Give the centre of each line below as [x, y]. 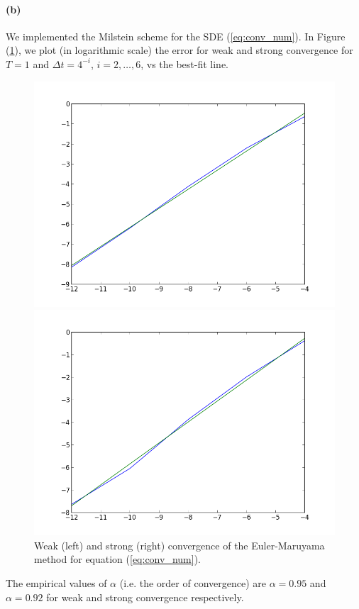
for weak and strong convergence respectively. [145, 597]
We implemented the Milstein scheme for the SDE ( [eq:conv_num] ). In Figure [176, 36]
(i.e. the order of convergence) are [193, 582]
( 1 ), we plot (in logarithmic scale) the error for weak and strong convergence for [179, 50]
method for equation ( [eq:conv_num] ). [117, 559]
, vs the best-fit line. [185, 63]
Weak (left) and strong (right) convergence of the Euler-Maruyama [179, 545]
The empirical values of [56, 582]
